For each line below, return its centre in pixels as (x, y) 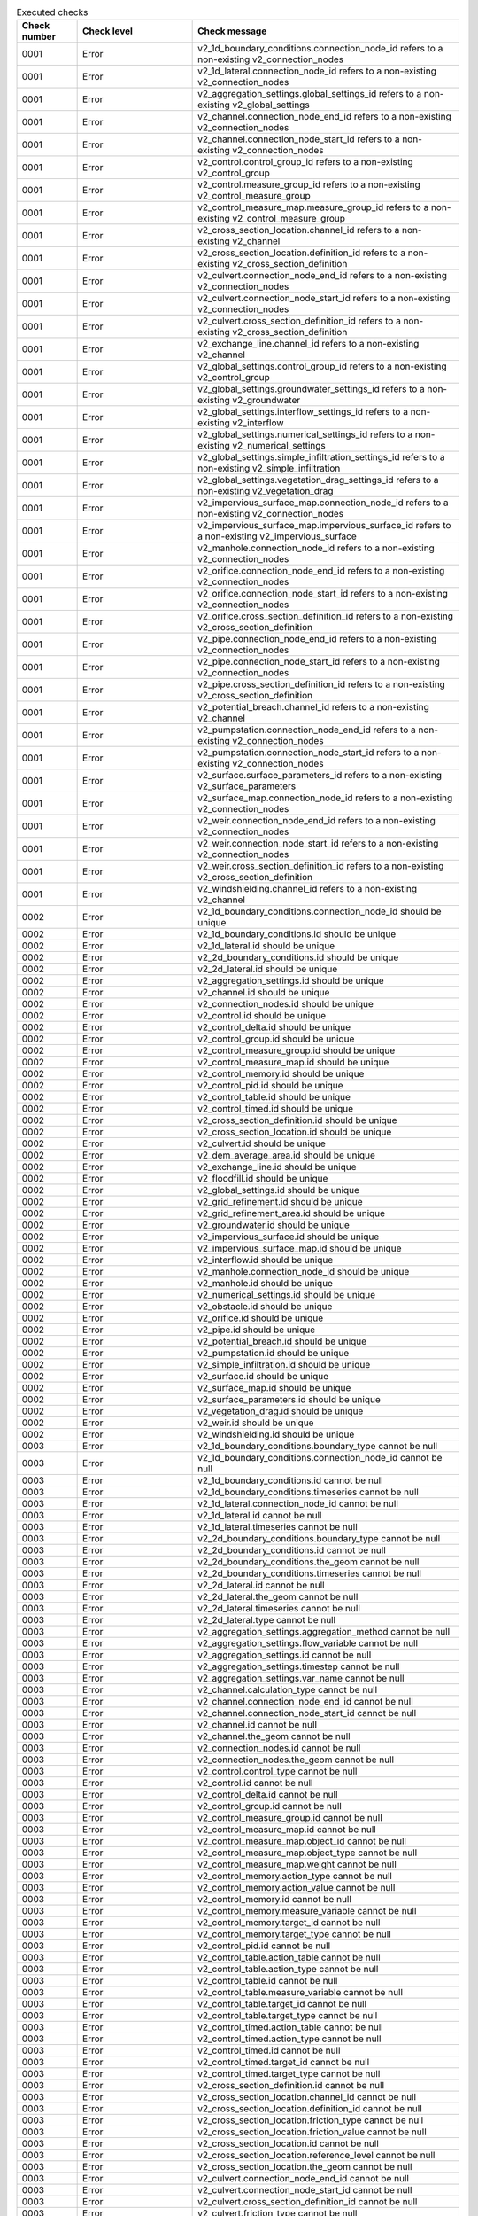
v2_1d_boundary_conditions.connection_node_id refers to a (320, 49)
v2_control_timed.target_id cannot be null (284, 2063)
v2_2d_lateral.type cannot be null (267, 1620)
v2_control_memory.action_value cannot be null (297, 1888)
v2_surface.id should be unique (263, 1377)
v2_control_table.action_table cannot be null (289, 1957)
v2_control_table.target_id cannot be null (282, 2004)
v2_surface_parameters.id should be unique (289, 1400)
